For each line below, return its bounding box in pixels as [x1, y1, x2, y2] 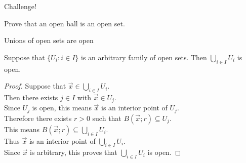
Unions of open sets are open [4, 35, 94, 46]
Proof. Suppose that [4, 80, 66, 91]
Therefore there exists [4, 112, 72, 123]
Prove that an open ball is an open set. [4, 18, 125, 28]
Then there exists [4, 92, 58, 102]
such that [92, 112, 121, 123]
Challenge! [4, 1, 36, 11]
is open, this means [32, 102, 92, 113]
